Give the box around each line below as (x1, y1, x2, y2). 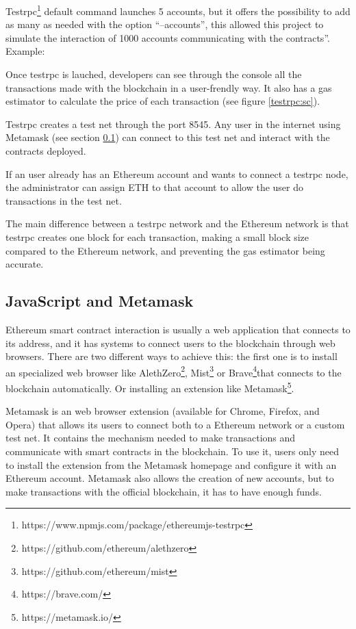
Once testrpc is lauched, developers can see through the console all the (5, 67, 302, 81)
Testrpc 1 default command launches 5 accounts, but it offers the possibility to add (5, 2, 351, 18)
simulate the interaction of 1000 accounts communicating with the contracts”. (5, 30, 330, 44)
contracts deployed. (5, 144, 86, 157)
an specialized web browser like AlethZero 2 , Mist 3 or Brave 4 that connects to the (5, 363, 342, 379)
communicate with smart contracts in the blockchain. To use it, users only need (5, 444, 339, 459)
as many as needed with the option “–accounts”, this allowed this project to (5, 17, 324, 31)
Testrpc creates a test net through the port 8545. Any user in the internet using (5, 116, 341, 131)
